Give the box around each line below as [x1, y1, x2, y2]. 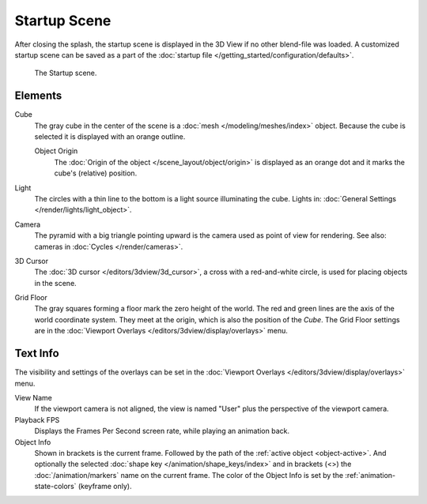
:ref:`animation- [345, 470, 396, 480]
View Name [14, 393, 53, 402]
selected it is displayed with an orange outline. [34, 132, 186, 141]
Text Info [14, 347, 59, 360]
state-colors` [34, 482, 77, 491]
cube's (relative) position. [54, 168, 138, 178]
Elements [14, 89, 62, 103]
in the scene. [34, 278, 77, 288]
